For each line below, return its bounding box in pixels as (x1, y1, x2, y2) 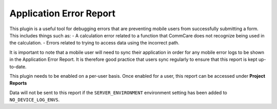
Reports (9, 80, 27, 86)
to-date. (9, 63, 27, 70)
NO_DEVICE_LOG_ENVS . (9, 97, 60, 103)
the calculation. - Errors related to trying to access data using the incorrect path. (9, 40, 180, 46)
